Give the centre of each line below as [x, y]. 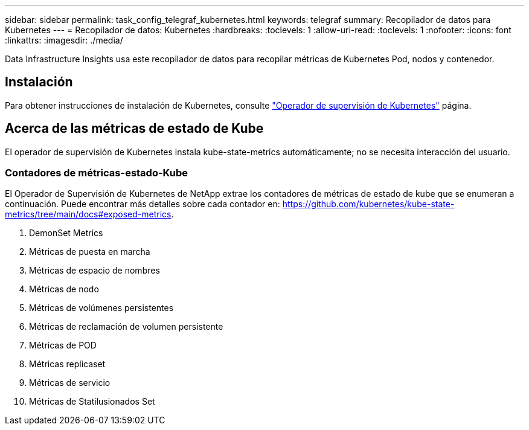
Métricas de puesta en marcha [90, 252]
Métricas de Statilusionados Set [92, 402]
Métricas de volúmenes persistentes [101, 308]
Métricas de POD [63, 345]
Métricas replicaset [67, 364]
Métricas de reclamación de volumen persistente [126, 327]
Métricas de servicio [70, 383]
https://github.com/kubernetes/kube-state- [368, 204]
